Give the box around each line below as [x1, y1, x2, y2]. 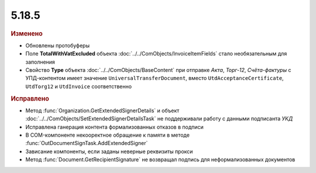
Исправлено [11, 94, 49, 102]
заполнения [25, 58, 56, 65]
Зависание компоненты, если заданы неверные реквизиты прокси [25, 148, 193, 155]
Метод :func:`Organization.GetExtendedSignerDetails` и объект [25, 107, 180, 114]
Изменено [11, 29, 43, 37]
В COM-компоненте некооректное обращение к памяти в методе [25, 132, 190, 139]
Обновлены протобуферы [25, 41, 90, 49]
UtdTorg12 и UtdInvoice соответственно [25, 82, 132, 90]
